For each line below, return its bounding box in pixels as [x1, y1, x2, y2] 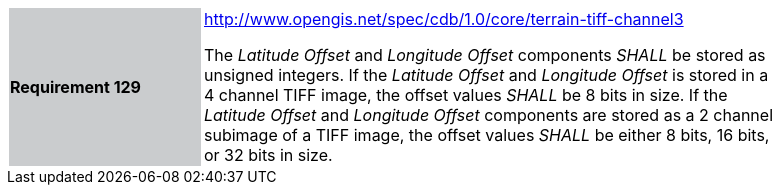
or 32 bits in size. [204, 145, 333, 165]
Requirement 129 [10, 77, 141, 97]
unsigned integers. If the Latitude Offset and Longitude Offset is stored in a [204, 65, 769, 85]
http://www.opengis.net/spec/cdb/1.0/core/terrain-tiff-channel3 [204, 9, 684, 29]
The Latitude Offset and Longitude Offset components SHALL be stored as [204, 45, 766, 65]
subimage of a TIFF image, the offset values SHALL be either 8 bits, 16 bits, [204, 125, 770, 145]
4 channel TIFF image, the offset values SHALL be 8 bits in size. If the [204, 85, 728, 105]
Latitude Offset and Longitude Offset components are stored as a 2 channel [204, 105, 774, 125]
